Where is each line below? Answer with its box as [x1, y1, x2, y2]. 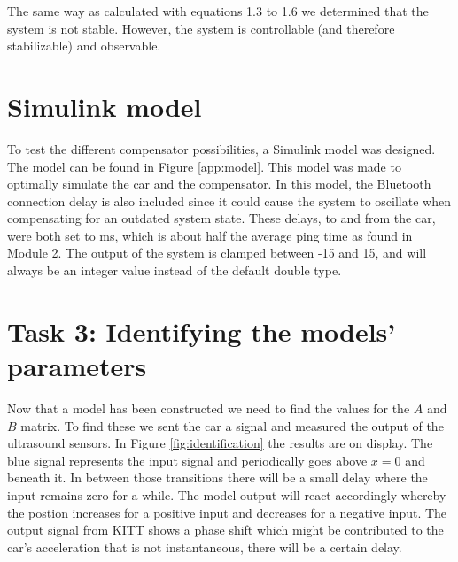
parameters [7, 348, 147, 384]
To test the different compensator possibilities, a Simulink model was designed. [7, 139, 436, 158]
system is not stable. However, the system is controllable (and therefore [7, 19, 395, 37]
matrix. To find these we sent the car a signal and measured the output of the [20, 416, 444, 435]
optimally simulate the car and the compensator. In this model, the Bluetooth [7, 174, 431, 193]
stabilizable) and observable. [7, 36, 161, 55]
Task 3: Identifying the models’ [7, 312, 396, 349]
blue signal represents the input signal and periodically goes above [7, 450, 368, 469]
